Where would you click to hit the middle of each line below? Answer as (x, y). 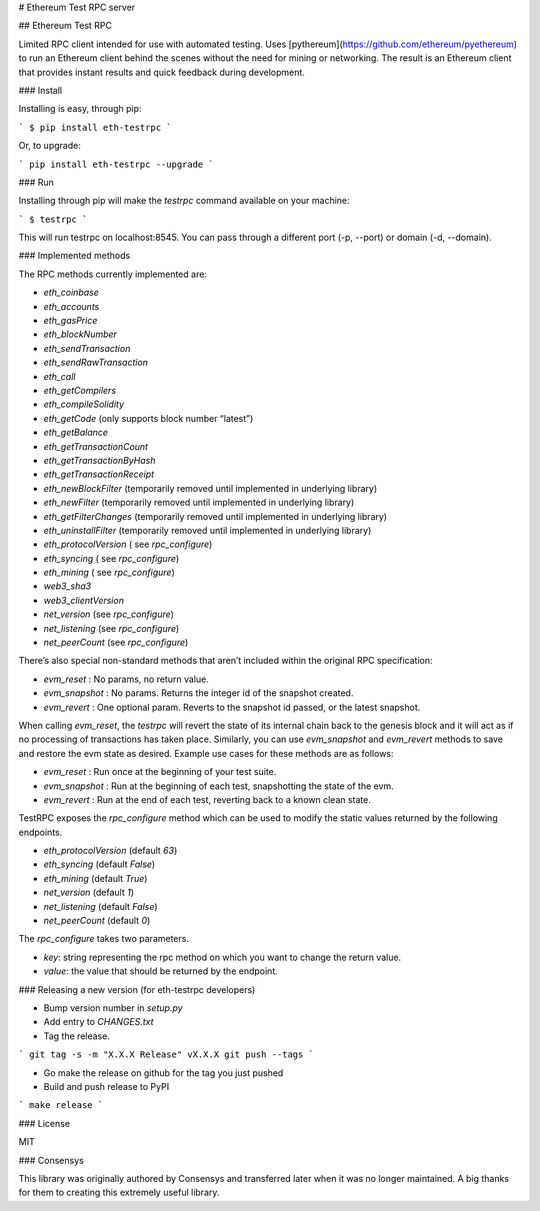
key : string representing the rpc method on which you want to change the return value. (222, 957)
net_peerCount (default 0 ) (97, 921)
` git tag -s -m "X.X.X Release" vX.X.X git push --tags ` (166, 1054)
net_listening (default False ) (101, 906)
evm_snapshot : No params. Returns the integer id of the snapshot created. (198, 693)
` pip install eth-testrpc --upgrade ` (116, 164)
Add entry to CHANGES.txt (98, 1022)
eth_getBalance (76, 432)
